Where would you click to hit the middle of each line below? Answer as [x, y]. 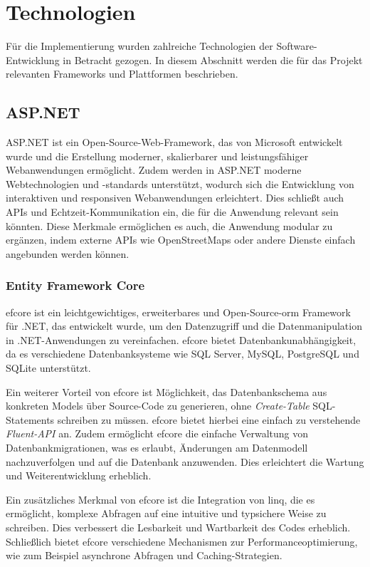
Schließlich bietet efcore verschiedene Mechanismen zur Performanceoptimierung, [182, 541]
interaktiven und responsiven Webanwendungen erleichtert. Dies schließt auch [175, 198]
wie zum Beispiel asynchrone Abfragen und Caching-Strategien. [144, 555]
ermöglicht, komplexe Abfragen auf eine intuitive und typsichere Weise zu [166, 513]
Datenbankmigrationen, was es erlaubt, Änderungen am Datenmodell [157, 448]
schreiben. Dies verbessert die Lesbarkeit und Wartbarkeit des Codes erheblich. [178, 527]
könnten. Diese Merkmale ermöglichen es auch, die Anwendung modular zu [169, 225]
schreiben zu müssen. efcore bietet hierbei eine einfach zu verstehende [209, 419]
